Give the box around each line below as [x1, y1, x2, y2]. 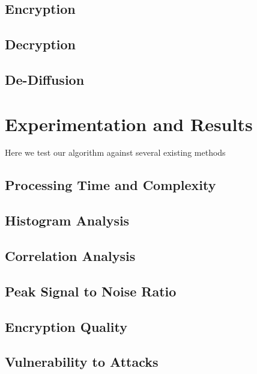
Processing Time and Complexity [5, 176, 216, 194]
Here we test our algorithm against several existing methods [5, 146, 226, 159]
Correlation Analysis [5, 247, 136, 265]
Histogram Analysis [5, 211, 130, 230]
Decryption [5, 35, 76, 54]
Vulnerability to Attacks [5, 352, 159, 371]
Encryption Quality [5, 317, 127, 336]
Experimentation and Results [5, 111, 253, 136]
